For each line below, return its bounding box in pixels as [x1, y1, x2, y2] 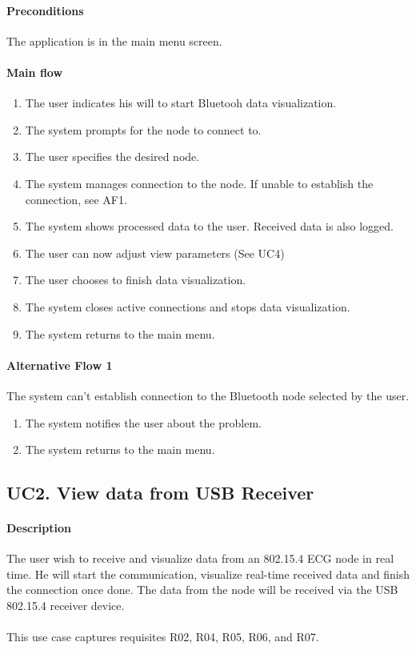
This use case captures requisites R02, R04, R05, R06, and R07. [6, 628, 319, 645]
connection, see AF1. [25, 191, 127, 207]
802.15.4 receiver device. [6, 597, 125, 614]
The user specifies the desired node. [25, 148, 200, 165]
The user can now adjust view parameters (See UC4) [25, 244, 285, 261]
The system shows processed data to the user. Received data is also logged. [25, 218, 394, 235]
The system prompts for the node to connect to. [25, 121, 262, 138]
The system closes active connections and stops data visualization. [25, 298, 350, 315]
